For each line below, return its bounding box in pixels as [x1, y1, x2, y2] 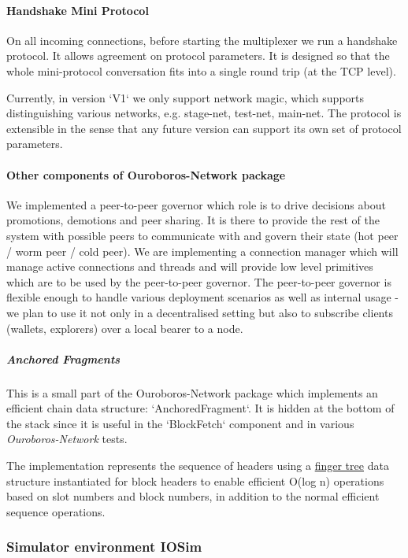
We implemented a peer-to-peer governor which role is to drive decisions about [6, 196, 386, 212]
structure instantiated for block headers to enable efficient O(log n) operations [6, 472, 384, 489]
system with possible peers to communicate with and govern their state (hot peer [6, 227, 399, 243]
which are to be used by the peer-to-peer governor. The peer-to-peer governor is [6, 273, 391, 290]
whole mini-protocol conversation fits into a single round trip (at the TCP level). [6, 62, 396, 79]
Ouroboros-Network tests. [6, 431, 128, 447]
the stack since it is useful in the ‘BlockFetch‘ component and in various [6, 415, 354, 431]
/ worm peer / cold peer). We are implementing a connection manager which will [6, 242, 399, 259]
